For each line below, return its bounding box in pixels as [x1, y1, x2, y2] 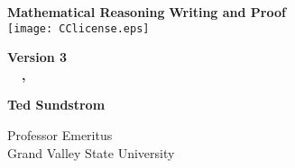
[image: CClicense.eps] [7, 22, 150, 35]
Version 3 [7, 48, 68, 66]
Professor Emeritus [7, 126, 113, 145]
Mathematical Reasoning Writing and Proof [7, 3, 286, 21]
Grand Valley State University [7, 143, 175, 162]
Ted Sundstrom [7, 95, 106, 114]
